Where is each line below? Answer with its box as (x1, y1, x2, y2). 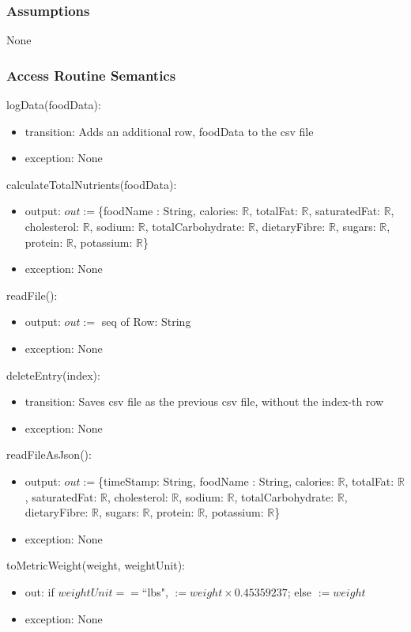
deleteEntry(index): (6, 366, 100, 383)
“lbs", (141, 583, 168, 600)
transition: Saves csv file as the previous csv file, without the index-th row (25, 393, 384, 410)
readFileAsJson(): (6, 446, 92, 463)
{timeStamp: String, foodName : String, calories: (98, 472, 334, 489)
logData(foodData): (6, 97, 101, 113)
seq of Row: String (101, 313, 191, 330)
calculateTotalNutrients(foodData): (6, 176, 177, 192)
